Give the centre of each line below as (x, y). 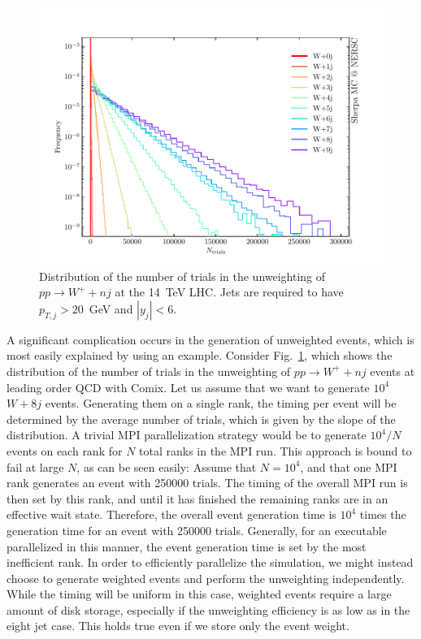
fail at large (35, 466)
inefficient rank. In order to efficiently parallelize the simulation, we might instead (210, 562)
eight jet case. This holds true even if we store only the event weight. (178, 626)
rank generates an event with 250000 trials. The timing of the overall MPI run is (207, 483)
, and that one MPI (349, 466)
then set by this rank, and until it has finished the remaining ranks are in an (197, 498)
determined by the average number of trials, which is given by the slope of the (201, 419)
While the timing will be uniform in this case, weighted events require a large (199, 594)
